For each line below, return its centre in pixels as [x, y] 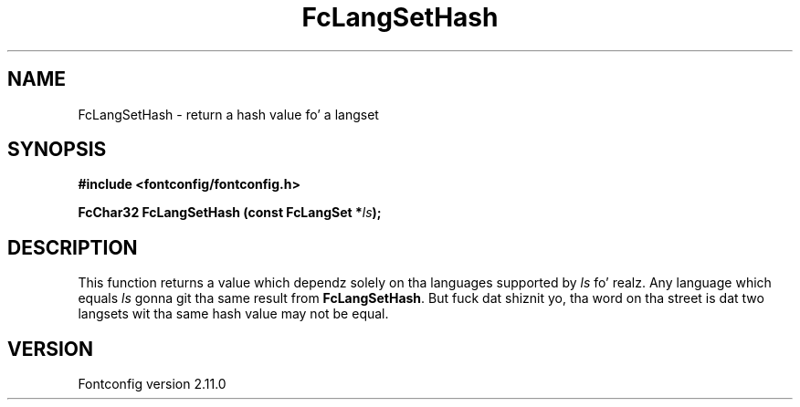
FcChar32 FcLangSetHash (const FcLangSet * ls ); [230, 213]
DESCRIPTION [73, 247]
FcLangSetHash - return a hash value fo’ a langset [228, 114]
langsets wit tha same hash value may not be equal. [233, 314]
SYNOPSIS [57, 150]
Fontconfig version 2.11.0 [152, 384]
